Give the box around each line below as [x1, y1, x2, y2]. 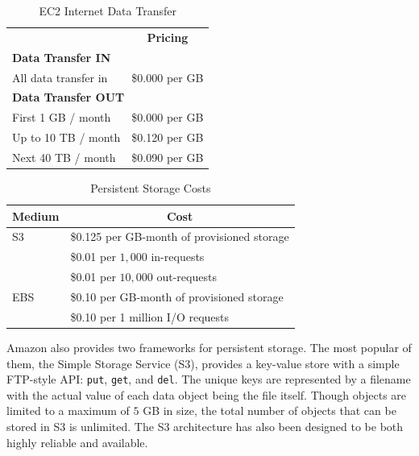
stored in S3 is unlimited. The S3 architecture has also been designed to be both [6, 417, 404, 434]
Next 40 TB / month [12, 148, 116, 165]
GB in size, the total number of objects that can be [143, 402, 396, 419]
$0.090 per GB [131, 148, 204, 165]
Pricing [147, 28, 189, 45]
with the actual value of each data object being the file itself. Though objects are [6, 386, 407, 403]
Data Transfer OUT [12, 89, 125, 106]
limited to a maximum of [6, 402, 130, 419]
